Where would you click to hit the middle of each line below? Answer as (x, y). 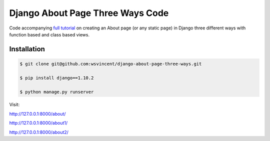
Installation (27, 49)
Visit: (14, 105)
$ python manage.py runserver (57, 92)
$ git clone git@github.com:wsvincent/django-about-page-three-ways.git (111, 64)
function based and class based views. (49, 34)
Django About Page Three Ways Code (89, 13)
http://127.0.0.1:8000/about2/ (39, 132)
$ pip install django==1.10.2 (57, 78)
